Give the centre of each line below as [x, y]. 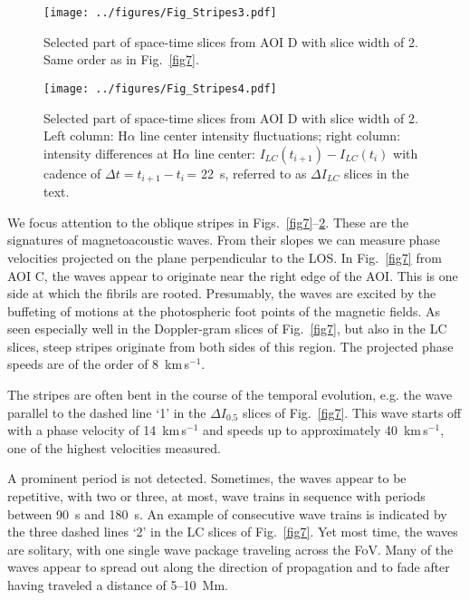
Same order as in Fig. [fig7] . [121, 59]
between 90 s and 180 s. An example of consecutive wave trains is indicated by [227, 513]
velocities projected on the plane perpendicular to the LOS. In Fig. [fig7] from [225, 257]
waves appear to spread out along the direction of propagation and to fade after [229, 567]
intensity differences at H [113, 153]
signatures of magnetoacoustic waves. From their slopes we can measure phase [224, 240]
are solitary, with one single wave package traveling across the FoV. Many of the [230, 549]
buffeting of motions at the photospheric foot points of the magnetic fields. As [224, 310]
